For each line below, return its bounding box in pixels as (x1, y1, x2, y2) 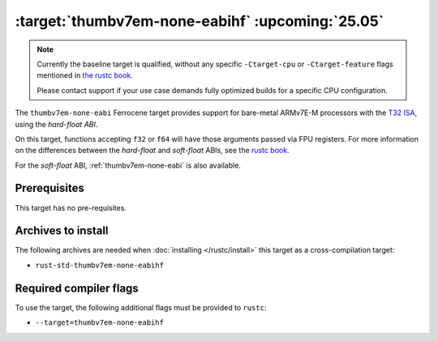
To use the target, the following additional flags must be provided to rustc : (15, 302, 267, 312)
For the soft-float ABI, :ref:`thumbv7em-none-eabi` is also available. (15, 160, 241, 170)
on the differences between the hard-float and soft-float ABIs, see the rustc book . (15, 146, 290, 156)
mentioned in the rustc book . (36, 70, 133, 80)
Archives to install (15, 224, 109, 238)
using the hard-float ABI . (15, 119, 98, 129)
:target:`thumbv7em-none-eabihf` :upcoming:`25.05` (15, 12, 384, 30)
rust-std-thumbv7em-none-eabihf (35, 260, 164, 270)
